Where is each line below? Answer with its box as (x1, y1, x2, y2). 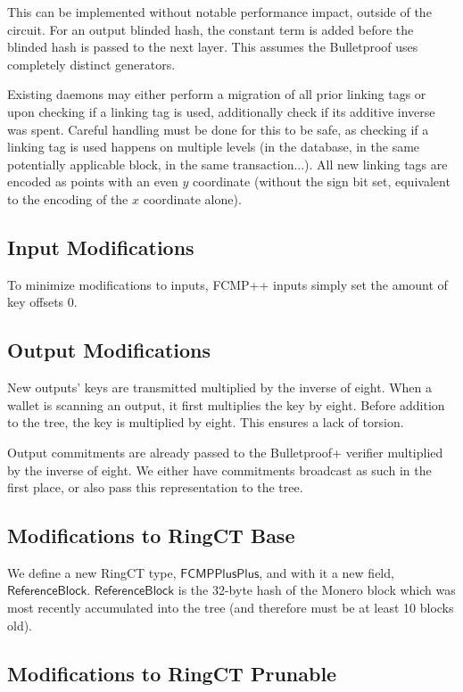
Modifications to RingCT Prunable (7, 659, 337, 687)
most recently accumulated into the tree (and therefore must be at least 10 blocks (7, 598, 454, 617)
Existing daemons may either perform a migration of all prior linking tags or (7, 85, 426, 103)
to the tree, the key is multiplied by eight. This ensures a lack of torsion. (7, 413, 404, 432)
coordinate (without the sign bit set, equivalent (193, 172, 451, 191)
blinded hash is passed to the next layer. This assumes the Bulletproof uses (7, 37, 418, 56)
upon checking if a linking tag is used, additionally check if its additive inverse (7, 102, 435, 120)
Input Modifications (7, 233, 194, 260)
